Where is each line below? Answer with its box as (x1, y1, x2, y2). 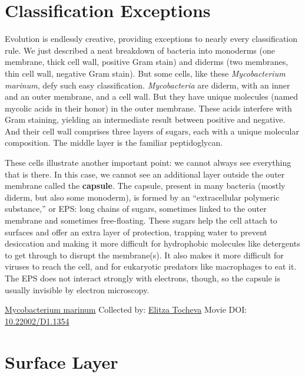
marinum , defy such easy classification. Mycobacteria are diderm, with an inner (5, 78, 290, 91)
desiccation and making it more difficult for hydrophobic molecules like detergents (5, 237, 300, 250)
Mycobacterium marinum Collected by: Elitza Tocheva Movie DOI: (5, 303, 247, 316)
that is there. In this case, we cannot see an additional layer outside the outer (5, 168, 285, 180)
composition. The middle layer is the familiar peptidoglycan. (5, 136, 223, 149)
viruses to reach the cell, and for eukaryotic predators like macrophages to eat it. (5, 260, 297, 273)
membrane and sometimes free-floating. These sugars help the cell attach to (5, 214, 277, 227)
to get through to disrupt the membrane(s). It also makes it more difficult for (5, 248, 284, 261)
